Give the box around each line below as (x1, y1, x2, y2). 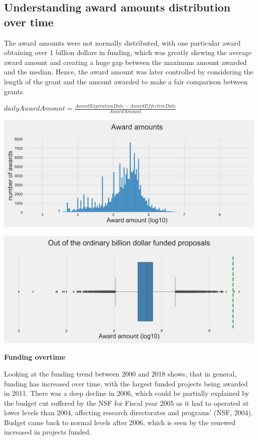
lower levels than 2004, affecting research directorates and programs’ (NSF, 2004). (4, 407, 253, 418)
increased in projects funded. (4, 427, 91, 437)
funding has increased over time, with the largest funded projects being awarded (4, 378, 248, 388)
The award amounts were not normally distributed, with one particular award (4, 37, 241, 48)
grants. (4, 86, 25, 96)
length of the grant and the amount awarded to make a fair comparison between (4, 76, 248, 86)
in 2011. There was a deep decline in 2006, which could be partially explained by (4, 388, 250, 398)
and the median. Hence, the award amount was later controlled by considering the (4, 66, 254, 77)
